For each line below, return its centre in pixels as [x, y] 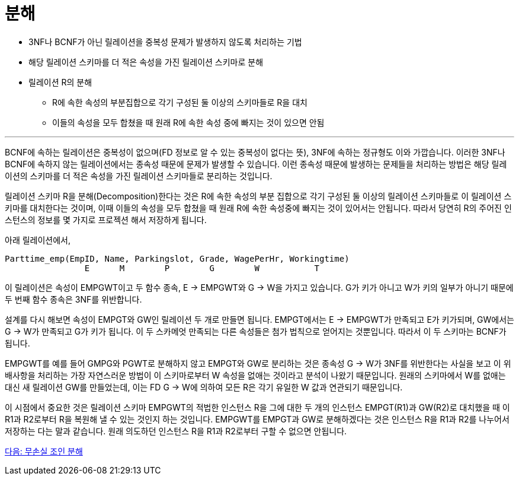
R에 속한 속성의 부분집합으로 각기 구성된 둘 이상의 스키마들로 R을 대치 [180, 102]
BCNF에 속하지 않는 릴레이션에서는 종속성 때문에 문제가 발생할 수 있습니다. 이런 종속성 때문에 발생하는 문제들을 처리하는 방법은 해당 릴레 [256, 164]
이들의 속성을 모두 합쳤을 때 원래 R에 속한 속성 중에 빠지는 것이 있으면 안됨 [188, 122]
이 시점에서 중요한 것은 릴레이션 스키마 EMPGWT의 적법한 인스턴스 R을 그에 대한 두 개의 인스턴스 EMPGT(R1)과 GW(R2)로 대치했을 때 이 [257, 407]
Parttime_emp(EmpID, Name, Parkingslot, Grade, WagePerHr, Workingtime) [177, 258]
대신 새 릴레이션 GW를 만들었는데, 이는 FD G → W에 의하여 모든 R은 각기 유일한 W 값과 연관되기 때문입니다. [204, 387]
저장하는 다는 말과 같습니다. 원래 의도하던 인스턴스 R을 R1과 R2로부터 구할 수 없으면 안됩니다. [176, 431]
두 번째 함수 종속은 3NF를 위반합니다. [73, 299]
